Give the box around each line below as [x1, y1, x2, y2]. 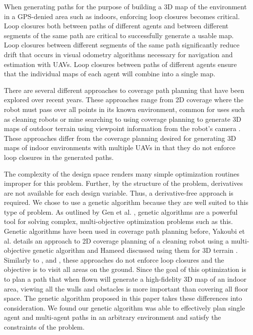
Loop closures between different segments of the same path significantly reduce [4, 40, 240, 50]
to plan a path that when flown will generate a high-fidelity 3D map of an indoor [4, 274, 247, 284]
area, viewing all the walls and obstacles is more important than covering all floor [4, 283, 248, 293]
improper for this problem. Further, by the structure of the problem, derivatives [4, 178, 243, 188]
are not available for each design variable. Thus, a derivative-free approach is [4, 187, 233, 198]
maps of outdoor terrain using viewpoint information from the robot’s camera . [4, 123, 241, 134]
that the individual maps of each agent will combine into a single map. [4, 68, 215, 79]
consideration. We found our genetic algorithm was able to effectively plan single [4, 302, 245, 313]
